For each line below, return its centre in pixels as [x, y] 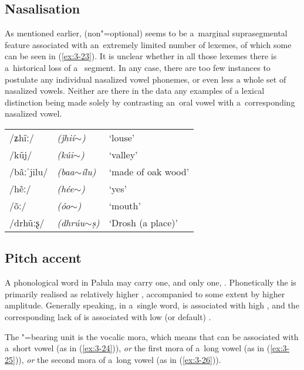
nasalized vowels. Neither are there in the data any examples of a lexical [135, 91]
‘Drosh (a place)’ [143, 222]
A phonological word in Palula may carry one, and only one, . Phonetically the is [151, 282]
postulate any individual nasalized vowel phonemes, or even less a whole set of [146, 79]
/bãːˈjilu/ [29, 171]
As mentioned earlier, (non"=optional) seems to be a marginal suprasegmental [146, 33]
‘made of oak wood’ [149, 171]
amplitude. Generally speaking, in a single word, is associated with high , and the [152, 305]
